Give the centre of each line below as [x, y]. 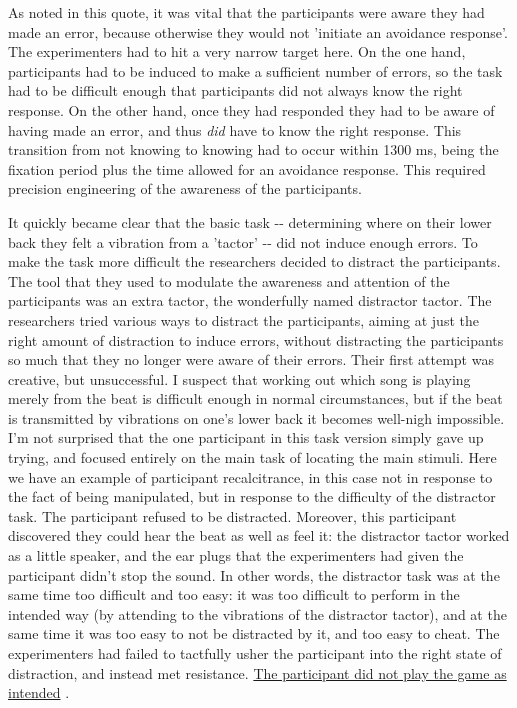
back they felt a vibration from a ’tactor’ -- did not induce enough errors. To [243, 241]
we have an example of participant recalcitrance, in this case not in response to [250, 476]
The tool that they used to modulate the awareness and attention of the [229, 280]
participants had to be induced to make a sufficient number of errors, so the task [255, 70]
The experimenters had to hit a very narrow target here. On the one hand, [237, 51]
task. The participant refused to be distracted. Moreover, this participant [232, 515]
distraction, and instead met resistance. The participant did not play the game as [257, 672]
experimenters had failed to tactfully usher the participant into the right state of [255, 653]
